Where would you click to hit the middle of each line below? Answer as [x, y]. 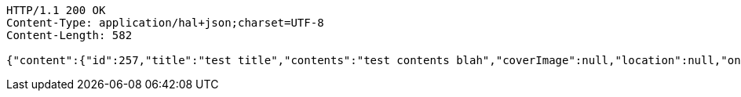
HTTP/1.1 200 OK [56, 10]
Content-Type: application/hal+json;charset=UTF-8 [165, 23]
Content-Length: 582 [69, 35]
